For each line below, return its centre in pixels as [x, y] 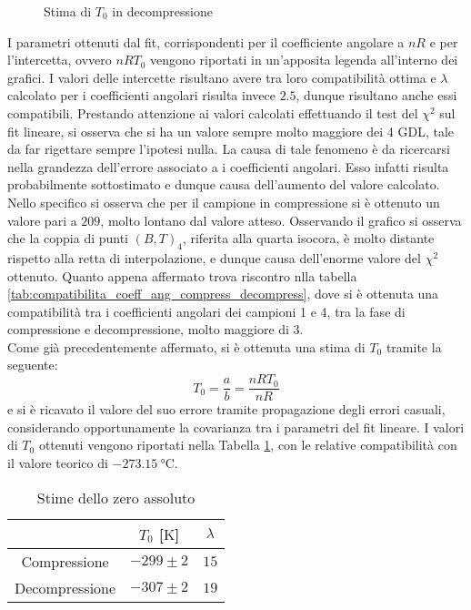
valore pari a [42, 220]
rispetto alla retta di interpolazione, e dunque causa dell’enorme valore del [214, 257]
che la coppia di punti [68, 238]
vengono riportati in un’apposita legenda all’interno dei [304, 60]
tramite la [414, 346]
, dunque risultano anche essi [376, 95]
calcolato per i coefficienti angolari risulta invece [141, 95]
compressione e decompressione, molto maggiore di [148, 329]
